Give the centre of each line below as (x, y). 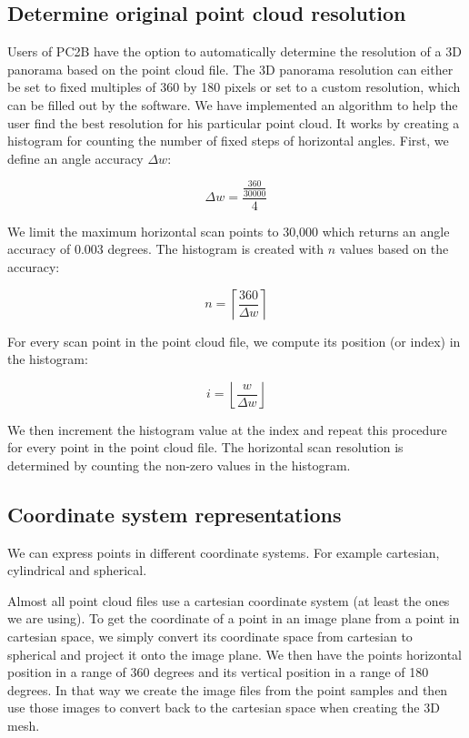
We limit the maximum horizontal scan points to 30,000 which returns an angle (229, 231)
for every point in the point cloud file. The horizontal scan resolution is (205, 447)
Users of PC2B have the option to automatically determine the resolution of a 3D (234, 51)
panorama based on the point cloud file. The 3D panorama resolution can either (230, 69)
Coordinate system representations (175, 514)
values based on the (394, 249)
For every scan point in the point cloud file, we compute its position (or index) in (234, 341)
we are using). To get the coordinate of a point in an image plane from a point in (234, 618)
